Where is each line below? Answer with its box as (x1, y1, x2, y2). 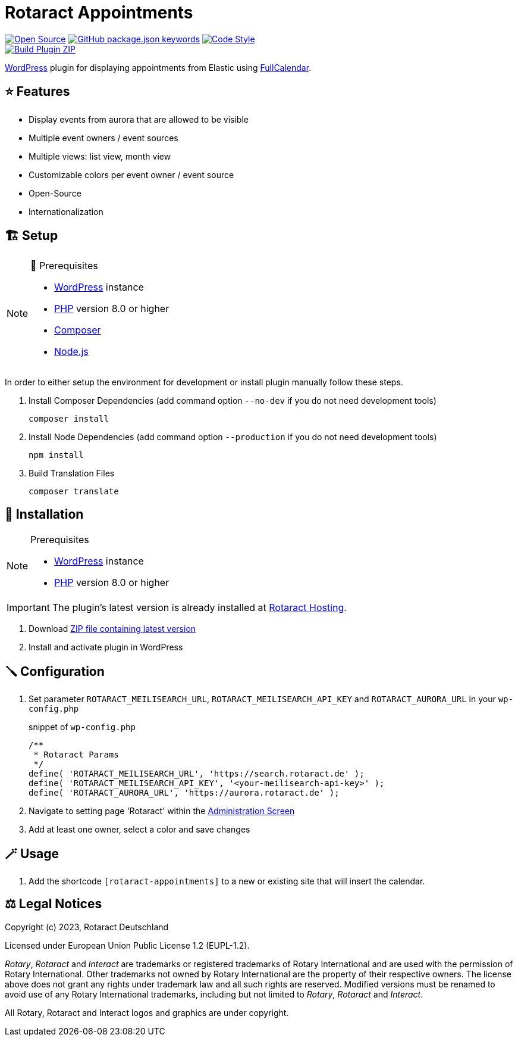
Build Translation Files (29, 468, 115, 479)
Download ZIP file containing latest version (29, 624, 196, 634)
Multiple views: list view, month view (29, 151, 171, 161)
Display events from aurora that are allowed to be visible (29, 114, 249, 124)
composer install (29, 414, 109, 424)
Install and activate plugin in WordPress (29, 642, 183, 653)
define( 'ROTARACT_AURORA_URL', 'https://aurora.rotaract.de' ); (29, 788, 340, 798)
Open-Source (29, 188, 82, 198)
